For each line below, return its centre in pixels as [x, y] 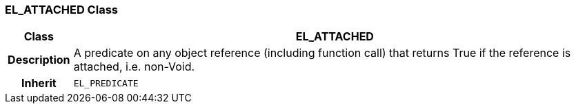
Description [39, 60]
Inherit [39, 83]
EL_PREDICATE [106, 83]
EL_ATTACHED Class [61, 10]
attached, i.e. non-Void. [134, 67]
